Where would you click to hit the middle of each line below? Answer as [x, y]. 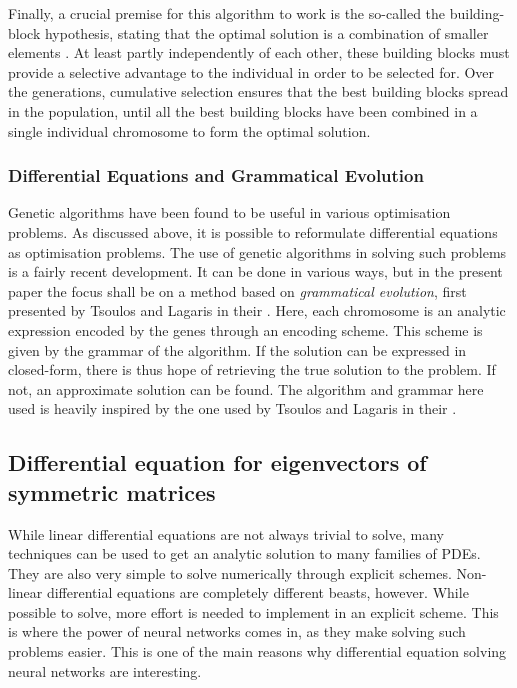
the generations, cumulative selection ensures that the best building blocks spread [258, 91]
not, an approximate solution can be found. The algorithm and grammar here [246, 388]
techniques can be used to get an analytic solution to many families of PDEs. [244, 553]
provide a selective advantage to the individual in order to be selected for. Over [251, 71]
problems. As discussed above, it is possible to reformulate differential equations [253, 231]
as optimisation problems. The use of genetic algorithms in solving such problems [257, 251]
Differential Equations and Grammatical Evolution [216, 175]
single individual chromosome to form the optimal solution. [189, 130]
